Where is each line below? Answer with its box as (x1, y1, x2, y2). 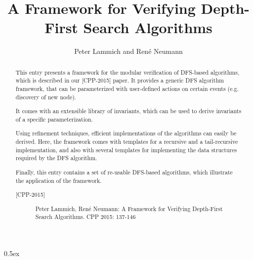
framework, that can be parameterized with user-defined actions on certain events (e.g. (15, 85, 239, 93)
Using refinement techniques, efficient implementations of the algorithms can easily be (15, 129, 237, 137)
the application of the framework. (15, 176, 102, 184)
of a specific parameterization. (15, 115, 93, 123)
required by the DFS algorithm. (15, 154, 97, 162)
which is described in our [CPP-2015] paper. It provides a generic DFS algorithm (15, 76, 224, 85)
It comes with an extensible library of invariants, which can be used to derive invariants (15, 107, 242, 115)
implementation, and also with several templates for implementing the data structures (15, 145, 237, 154)
